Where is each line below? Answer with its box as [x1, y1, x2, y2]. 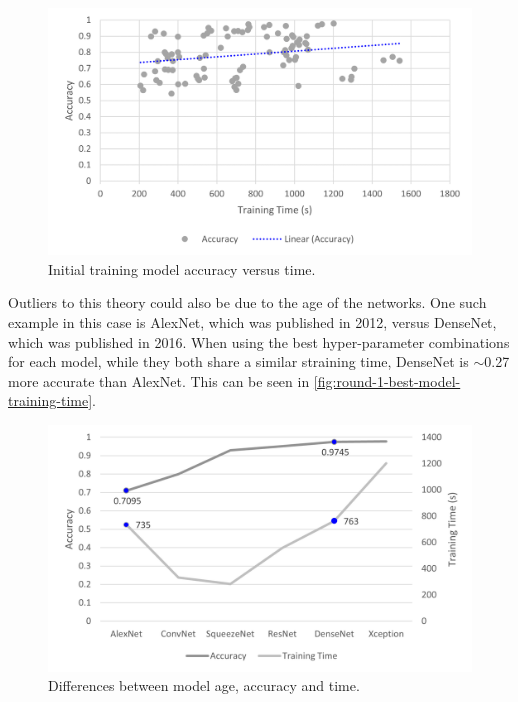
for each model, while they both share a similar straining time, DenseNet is [8, 351, 469, 372]
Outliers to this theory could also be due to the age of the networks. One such [8, 292, 487, 313]
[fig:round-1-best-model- [313, 370, 461, 391]
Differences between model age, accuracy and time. [48, 675, 360, 696]
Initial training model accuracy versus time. [48, 258, 316, 279]
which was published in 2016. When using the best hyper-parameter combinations [8, 331, 510, 352]
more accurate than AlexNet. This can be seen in [8, 370, 310, 391]
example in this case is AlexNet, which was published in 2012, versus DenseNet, [8, 311, 497, 332]
